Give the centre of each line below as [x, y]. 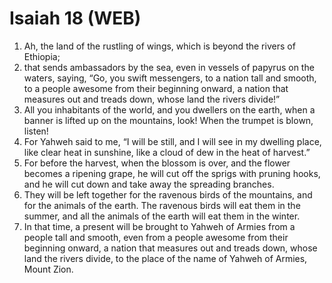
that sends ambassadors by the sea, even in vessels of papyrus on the [169, 67]
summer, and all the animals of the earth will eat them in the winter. [162, 216]
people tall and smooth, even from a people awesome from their [156, 237]
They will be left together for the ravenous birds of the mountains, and [168, 194]
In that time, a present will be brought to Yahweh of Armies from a [159, 226]
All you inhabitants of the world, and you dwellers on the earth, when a [169, 109]
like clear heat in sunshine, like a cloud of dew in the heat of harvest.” [167, 152]
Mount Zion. [48, 269]
